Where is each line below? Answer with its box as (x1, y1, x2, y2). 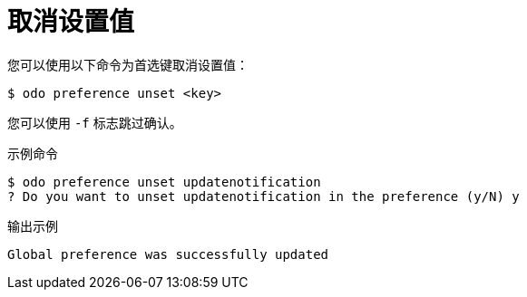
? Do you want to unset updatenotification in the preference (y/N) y (7, 188, 520, 204)
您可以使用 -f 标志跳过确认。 (7, 114, 182, 130)
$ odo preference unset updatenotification (7, 174, 321, 189)
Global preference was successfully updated (7, 246, 329, 262)
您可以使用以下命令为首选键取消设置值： (7, 56, 249, 72)
